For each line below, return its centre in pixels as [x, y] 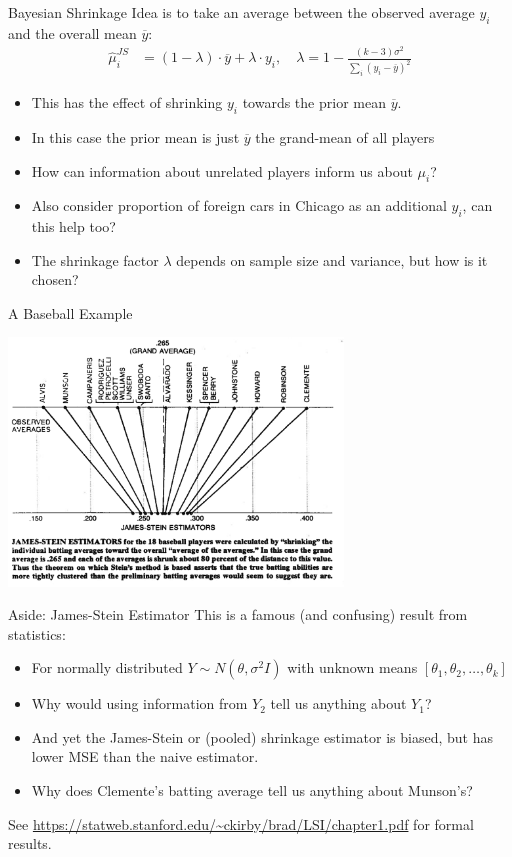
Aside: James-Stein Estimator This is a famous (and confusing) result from [238, 614]
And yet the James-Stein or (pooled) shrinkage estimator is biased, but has [262, 736]
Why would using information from [139, 703]
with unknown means [352, 667]
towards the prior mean [314, 102]
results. [30, 843]
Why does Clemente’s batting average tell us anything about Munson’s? [252, 790]
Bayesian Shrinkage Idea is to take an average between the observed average [241, 12]
